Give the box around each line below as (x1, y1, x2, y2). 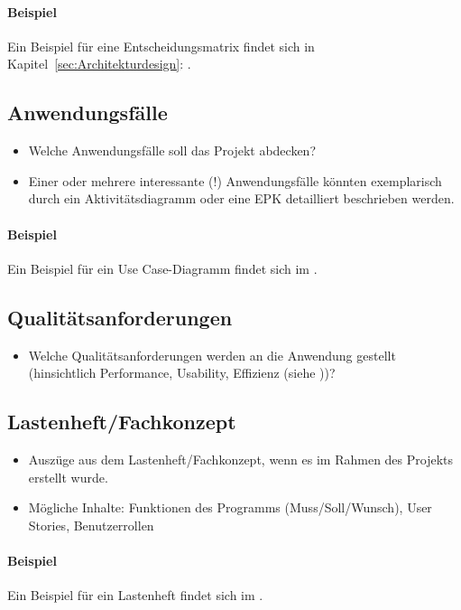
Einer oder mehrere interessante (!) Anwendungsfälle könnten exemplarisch (28, 171, 442, 190)
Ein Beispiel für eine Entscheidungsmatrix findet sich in (7, 36, 315, 55)
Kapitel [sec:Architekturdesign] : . (7, 54, 191, 73)
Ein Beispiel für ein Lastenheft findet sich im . (7, 586, 263, 605)
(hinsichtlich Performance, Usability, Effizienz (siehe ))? (28, 363, 336, 382)
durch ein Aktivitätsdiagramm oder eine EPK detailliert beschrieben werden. (28, 189, 455, 208)
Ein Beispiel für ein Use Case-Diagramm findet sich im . (7, 258, 318, 277)
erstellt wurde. (28, 467, 108, 486)
